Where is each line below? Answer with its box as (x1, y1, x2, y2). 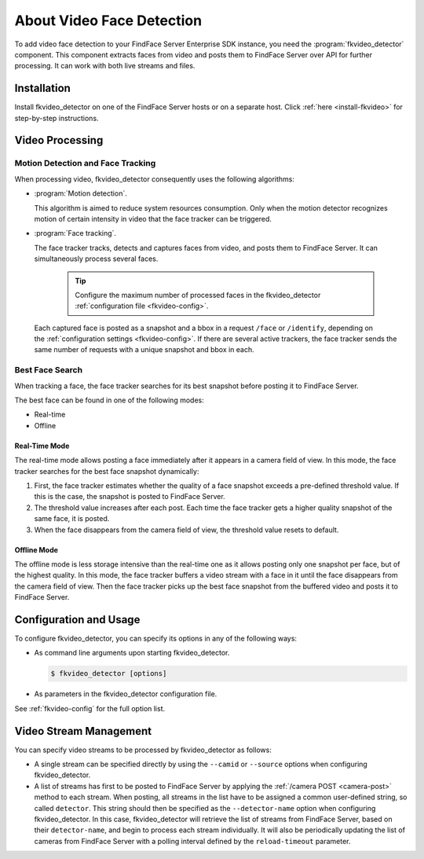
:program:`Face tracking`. (34, 229, 117, 238)
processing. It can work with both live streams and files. (14, 61, 196, 71)
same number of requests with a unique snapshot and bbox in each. (34, 345, 254, 354)
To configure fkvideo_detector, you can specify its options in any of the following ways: (14, 633, 298, 643)
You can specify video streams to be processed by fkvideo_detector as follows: (14, 745, 272, 754)
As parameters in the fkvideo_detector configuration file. (34, 689, 217, 699)
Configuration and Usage (14, 613, 141, 626)
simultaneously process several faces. (34, 254, 159, 263)
